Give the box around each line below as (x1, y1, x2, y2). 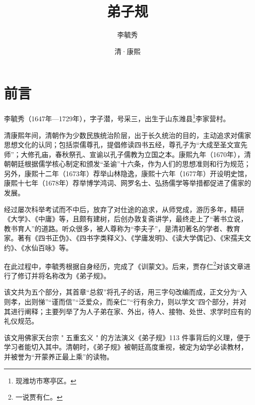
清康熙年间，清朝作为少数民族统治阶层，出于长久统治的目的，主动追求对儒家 (4, 130, 251, 140)
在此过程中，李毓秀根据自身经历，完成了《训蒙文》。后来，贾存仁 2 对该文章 (4, 259, 244, 271)
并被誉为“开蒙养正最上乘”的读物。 (4, 351, 114, 362)
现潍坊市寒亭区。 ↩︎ (15, 375, 76, 385)
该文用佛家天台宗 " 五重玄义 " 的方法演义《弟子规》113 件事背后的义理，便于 (4, 332, 251, 342)
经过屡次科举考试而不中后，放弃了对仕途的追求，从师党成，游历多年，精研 (4, 204, 244, 214)
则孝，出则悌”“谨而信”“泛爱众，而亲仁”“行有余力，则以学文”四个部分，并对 (4, 297, 247, 307)
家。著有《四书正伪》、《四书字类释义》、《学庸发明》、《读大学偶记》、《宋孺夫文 (4, 233, 251, 243)
